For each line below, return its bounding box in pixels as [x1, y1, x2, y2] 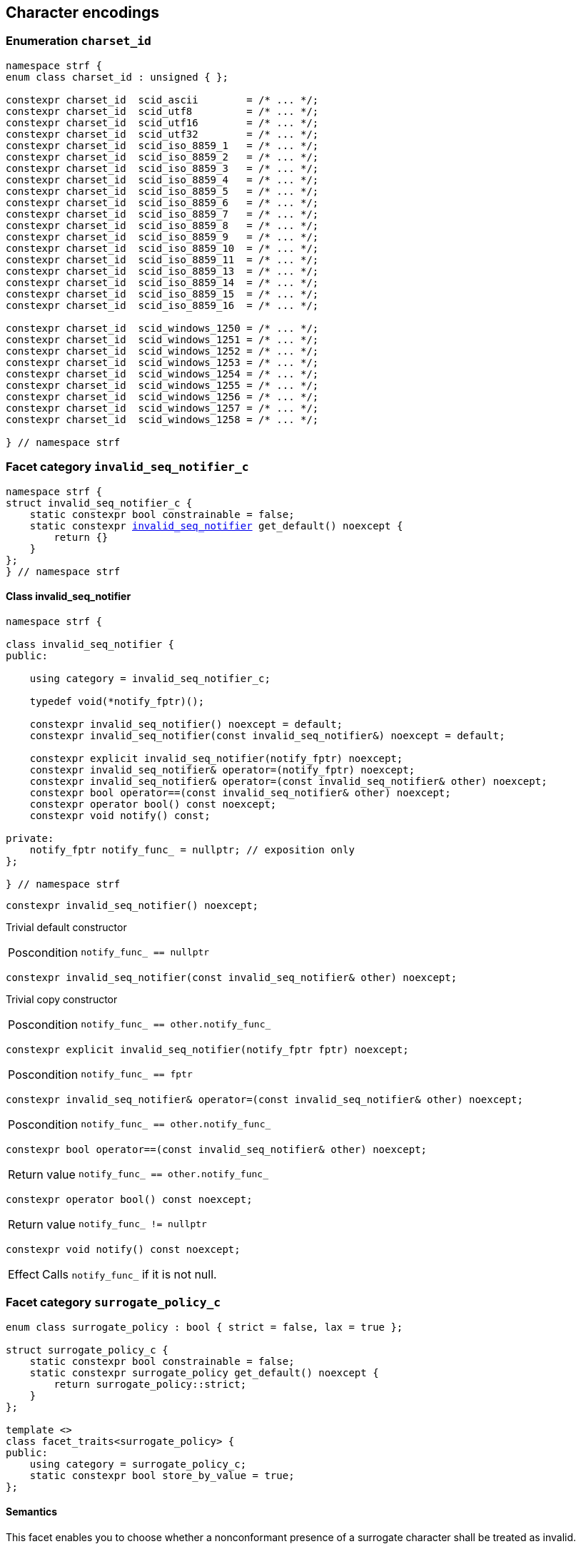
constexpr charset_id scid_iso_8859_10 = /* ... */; [6, 242, 319, 254]
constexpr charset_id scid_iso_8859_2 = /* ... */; [6, 151, 319, 163]
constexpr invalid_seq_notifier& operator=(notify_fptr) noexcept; [29, 763, 415, 776]
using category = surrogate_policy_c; [29, 1458, 247, 1470]
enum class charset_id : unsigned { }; [6, 71, 228, 83]
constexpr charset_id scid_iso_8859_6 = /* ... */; [6, 196, 319, 208]
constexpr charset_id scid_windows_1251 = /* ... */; [6, 333, 319, 345]
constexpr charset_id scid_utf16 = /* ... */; [6, 116, 319, 128]
